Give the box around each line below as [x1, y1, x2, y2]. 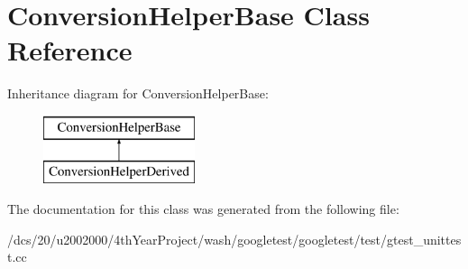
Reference [7, 32, 133, 69]
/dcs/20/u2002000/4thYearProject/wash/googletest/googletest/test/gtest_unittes [7, 229, 462, 248]
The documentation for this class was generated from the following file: [7, 199, 399, 218]
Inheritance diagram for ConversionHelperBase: [7, 84, 269, 103]
